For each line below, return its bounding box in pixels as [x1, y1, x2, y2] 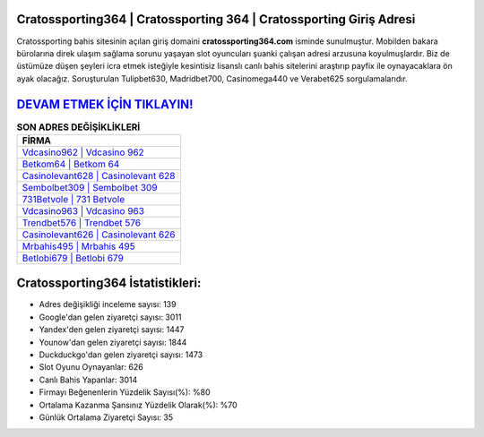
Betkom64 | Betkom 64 [22, 158, 120, 170]
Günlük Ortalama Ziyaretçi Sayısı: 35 [39, 412, 174, 423]
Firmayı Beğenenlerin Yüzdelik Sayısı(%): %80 [39, 387, 211, 398]
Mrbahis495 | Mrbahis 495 [22, 240, 135, 253]
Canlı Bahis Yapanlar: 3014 [39, 374, 138, 385]
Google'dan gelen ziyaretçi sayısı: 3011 [39, 312, 182, 322]
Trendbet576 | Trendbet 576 [22, 216, 142, 228]
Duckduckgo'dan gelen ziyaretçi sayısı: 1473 [39, 349, 203, 360]
